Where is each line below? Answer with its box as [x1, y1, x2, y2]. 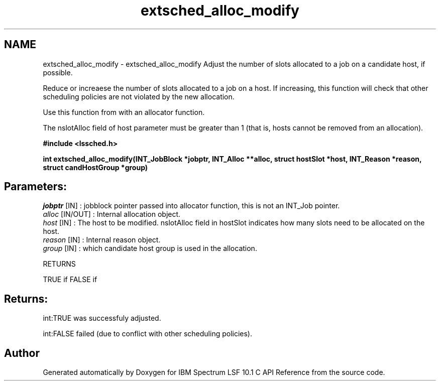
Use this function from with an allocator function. [43, 107, 205, 116]
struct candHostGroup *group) [43, 163, 148, 172]
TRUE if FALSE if [43, 275, 97, 284]
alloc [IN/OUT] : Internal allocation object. [43, 210, 181, 219]
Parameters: [4, 180, 67, 193]
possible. [43, 68, 73, 77]
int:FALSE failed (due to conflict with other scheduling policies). [43, 329, 253, 338]
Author [4, 346, 40, 359]
